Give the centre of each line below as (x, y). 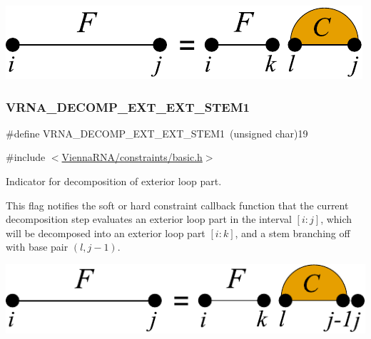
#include (26, 157)
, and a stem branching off (293, 233)
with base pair (37, 247)
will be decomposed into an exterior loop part (106, 233)
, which (336, 219)
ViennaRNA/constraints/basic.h (132, 157)
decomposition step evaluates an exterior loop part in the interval (149, 219)
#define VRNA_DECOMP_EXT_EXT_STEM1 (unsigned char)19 (157, 133)
